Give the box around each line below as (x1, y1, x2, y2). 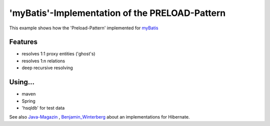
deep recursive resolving (21, 65, 73, 71)
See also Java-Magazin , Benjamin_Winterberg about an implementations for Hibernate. (9, 114, 190, 120)
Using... (9, 78, 35, 87)
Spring (21, 98, 36, 104)
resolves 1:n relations (21, 58, 65, 64)
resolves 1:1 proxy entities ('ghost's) (21, 51, 95, 57)
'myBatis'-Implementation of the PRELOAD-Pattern (9, 7, 226, 18)
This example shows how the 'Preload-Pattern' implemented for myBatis (9, 25, 158, 31)
